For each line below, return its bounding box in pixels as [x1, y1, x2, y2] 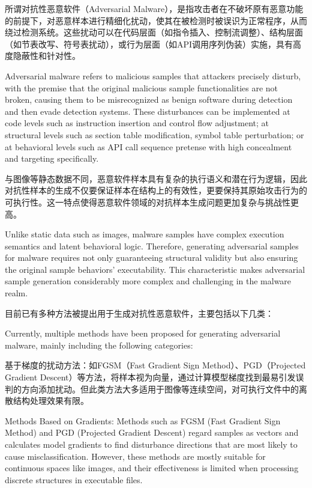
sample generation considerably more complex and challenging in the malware [5, 275, 292, 287]
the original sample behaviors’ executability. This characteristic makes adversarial [5, 263, 305, 275]
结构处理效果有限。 [13, 394, 89, 407]
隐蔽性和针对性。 [13, 49, 80, 62]
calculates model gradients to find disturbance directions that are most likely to [5, 438, 298, 450]
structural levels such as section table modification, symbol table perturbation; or [5, 128, 304, 141]
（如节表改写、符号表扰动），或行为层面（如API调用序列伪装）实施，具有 [5, 37, 293, 50]
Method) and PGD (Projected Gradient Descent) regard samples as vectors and [5, 426, 299, 439]
